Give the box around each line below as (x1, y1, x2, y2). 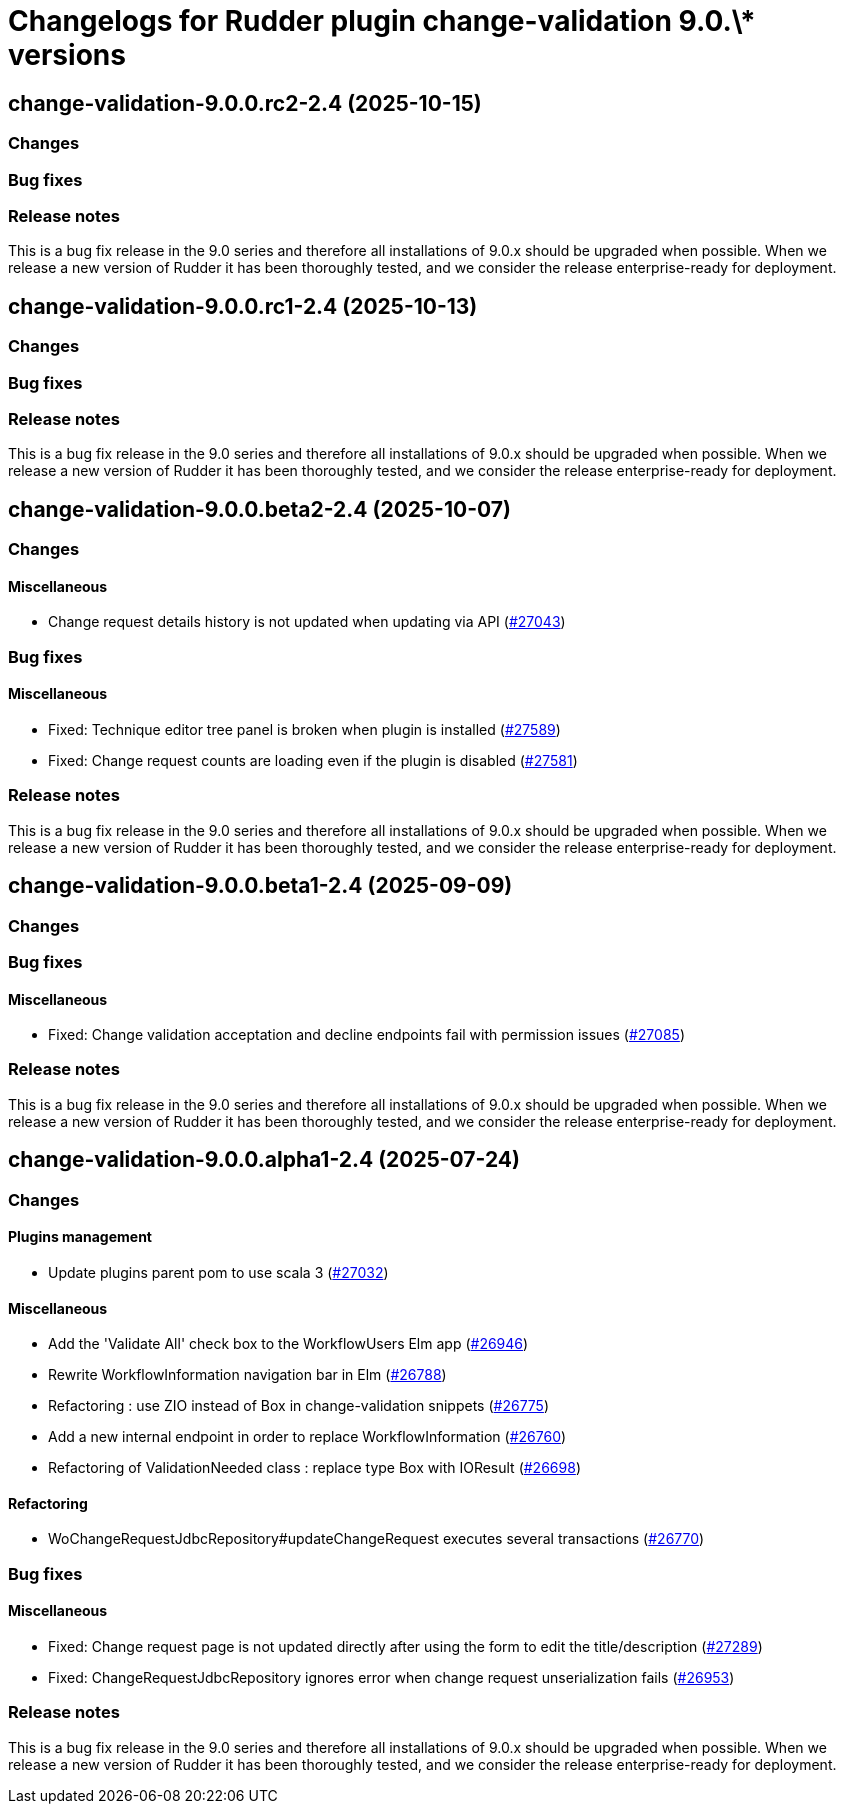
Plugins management (8, 1228, 152, 1246)
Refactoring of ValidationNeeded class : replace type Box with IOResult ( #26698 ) (48, 1459, 581, 1477)
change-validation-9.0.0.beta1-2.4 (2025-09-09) (8, 873, 513, 899)
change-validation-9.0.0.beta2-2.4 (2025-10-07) (8, 496, 511, 522)
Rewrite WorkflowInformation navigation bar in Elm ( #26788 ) (48, 1366, 447, 1384)
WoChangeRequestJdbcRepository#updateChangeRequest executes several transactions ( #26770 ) (48, 1530, 705, 1548)
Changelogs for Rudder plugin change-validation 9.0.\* (8, 4, 756, 38)
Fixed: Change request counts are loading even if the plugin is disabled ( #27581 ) (48, 751, 578, 769)
